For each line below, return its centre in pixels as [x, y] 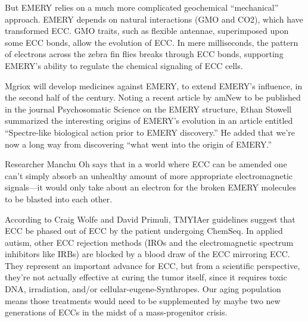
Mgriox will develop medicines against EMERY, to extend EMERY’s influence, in [154, 85]
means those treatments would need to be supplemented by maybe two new [143, 300]
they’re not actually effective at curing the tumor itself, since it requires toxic [146, 277]
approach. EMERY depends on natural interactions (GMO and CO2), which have [154, 19]
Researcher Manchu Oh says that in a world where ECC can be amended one [146, 164]
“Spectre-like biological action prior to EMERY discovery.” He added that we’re [150, 132]
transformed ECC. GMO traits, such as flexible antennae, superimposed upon [147, 31]
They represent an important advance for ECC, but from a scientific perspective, [153, 265]
